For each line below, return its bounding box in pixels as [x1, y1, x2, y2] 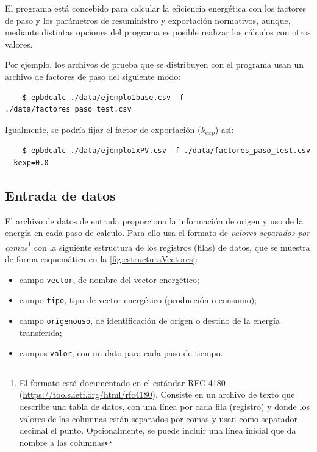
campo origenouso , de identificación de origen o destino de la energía [19, 314, 280, 326]
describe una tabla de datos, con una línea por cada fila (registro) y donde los [19, 400, 310, 413]
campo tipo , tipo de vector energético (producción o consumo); [19, 293, 257, 306]
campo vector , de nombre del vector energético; [19, 273, 199, 285]
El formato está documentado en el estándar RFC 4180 [19, 376, 226, 389]
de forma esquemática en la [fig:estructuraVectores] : [5, 253, 198, 265]
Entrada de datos [5, 185, 116, 204]
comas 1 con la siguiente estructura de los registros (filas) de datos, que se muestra [5, 239, 310, 253]
